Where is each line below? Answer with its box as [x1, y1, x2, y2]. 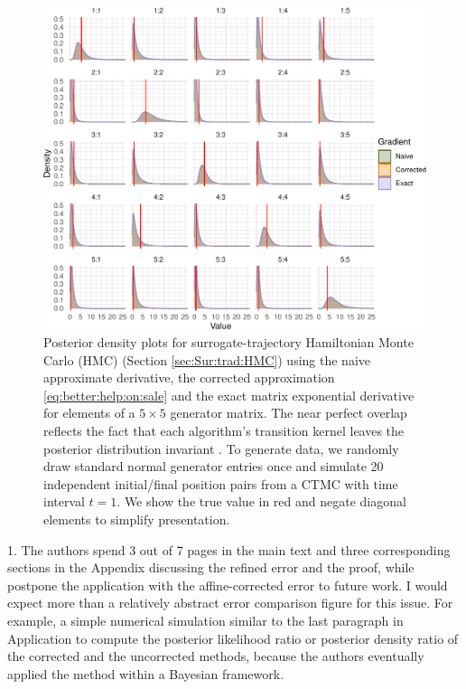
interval [43, 492, 85, 511]
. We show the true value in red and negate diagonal [116, 492, 406, 511]
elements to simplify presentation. [43, 510, 230, 529]
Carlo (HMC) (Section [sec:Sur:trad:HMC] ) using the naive [43, 350, 370, 369]
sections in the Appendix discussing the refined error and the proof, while [7, 558, 415, 577]
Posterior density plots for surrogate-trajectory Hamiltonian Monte [43, 333, 414, 352]
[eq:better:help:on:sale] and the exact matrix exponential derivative [43, 385, 415, 404]
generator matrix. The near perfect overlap [170, 403, 407, 422]
